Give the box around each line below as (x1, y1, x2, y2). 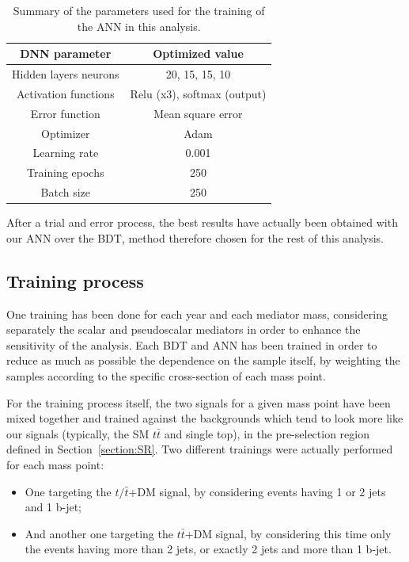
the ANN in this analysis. (77, 17, 201, 34)
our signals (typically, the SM (6, 425, 150, 442)
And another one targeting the (25, 525, 173, 541)
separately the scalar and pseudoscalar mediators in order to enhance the (6, 321, 361, 338)
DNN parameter (20, 45, 112, 62)
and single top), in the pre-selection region (164, 425, 369, 442)
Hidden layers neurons (12, 66, 119, 82)
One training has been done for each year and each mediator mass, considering (6, 305, 388, 322)
